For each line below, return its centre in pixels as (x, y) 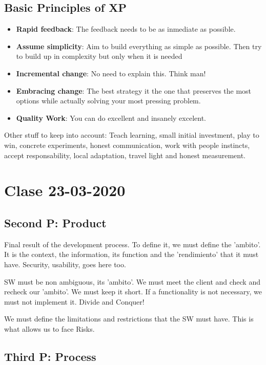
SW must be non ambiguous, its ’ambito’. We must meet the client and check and (132, 281)
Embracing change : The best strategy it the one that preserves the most (134, 90)
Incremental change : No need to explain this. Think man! (111, 73)
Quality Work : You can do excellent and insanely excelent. (111, 117)
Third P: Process (50, 356)
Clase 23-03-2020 (65, 190)
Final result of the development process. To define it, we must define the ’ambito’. (132, 244)
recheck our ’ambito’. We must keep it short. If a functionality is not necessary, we (133, 292)
